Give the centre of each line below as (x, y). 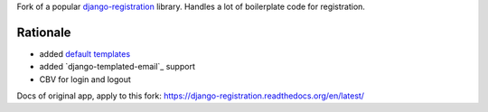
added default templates (85, 53)
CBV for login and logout (85, 79)
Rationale (44, 32)
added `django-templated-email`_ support (117, 67)
